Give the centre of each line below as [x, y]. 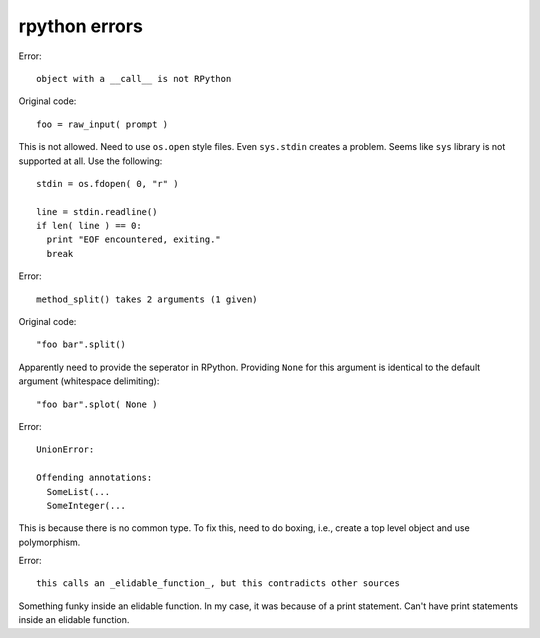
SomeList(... [78, 491]
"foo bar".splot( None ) [97, 404]
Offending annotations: [94, 478]
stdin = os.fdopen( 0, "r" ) [107, 183]
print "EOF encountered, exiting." [134, 239]
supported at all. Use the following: [90, 161]
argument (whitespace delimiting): [89, 381]
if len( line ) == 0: [89, 226]
